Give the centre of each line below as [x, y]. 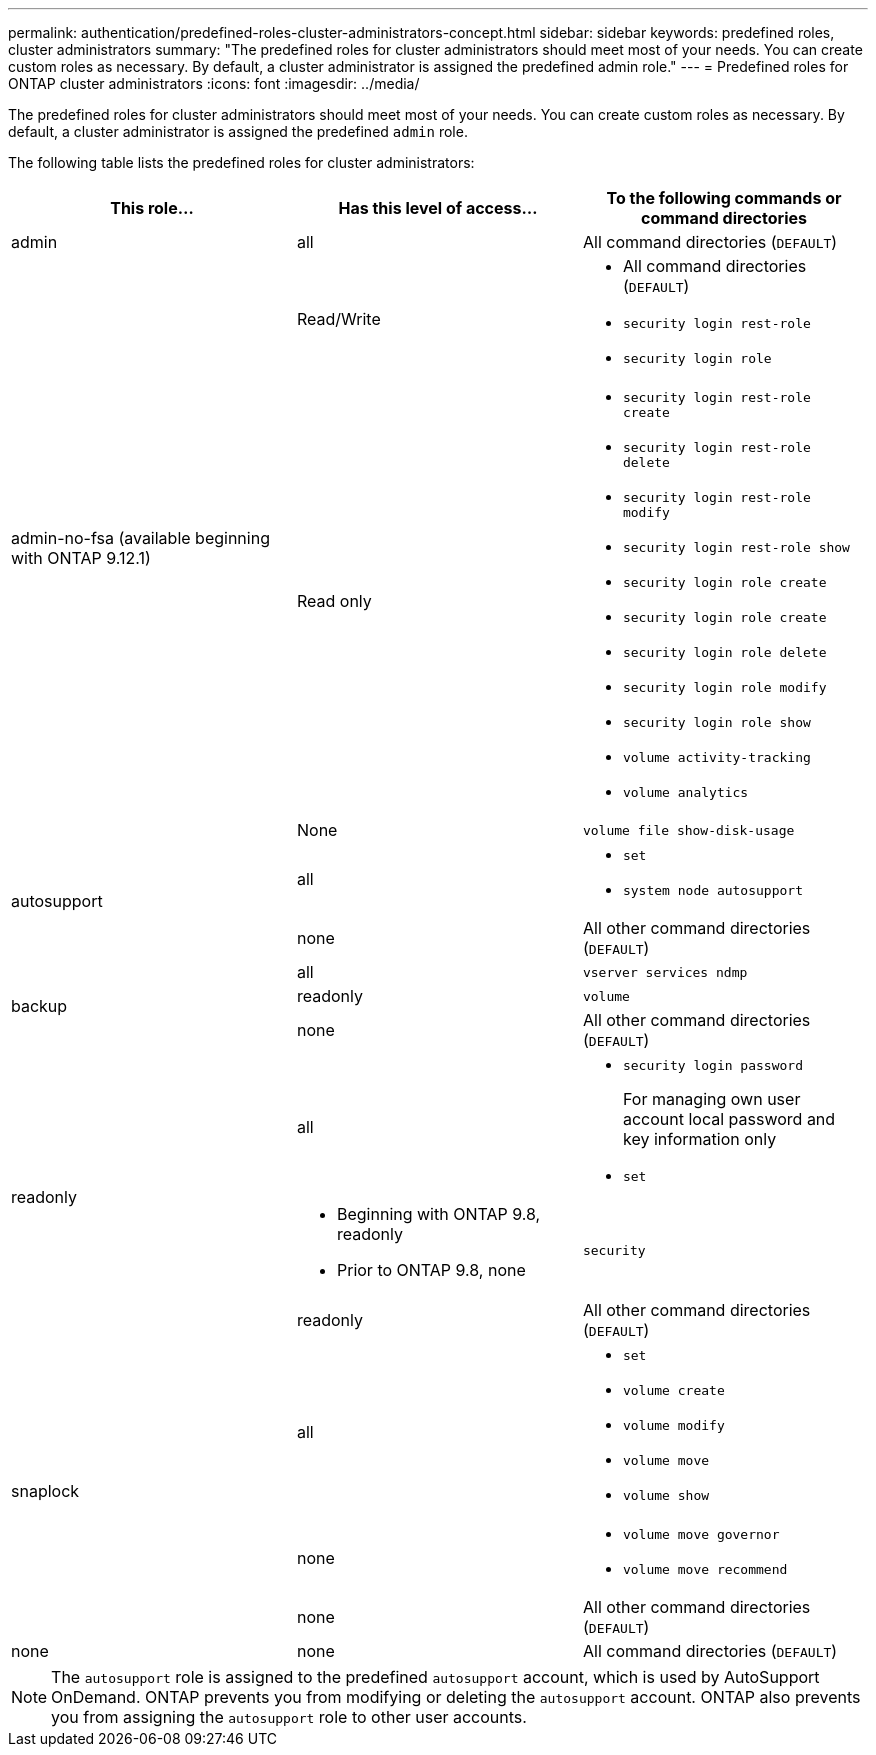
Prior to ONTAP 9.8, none [431, 1270]
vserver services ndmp [665, 972]
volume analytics [685, 792]
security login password [712, 1065]
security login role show [716, 722]
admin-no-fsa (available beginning [140, 538]
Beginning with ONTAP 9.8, [438, 1214]
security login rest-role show [736, 547]
